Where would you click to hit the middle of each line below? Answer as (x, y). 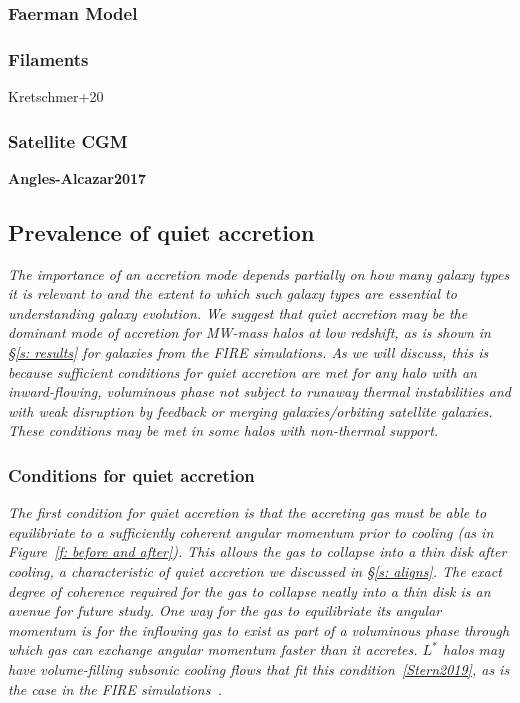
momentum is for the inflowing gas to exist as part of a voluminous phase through (259, 629)
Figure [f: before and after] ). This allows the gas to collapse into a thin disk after (257, 551)
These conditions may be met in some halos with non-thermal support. (223, 430)
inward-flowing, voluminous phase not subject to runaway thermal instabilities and (259, 391)
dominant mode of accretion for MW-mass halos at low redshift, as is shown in (249, 332)
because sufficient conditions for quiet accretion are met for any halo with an (242, 371)
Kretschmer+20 (56, 96)
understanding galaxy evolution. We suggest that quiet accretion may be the (238, 312)
